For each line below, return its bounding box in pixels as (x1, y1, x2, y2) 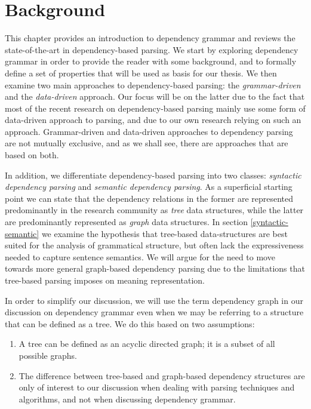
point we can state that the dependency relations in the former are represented (5, 192, 294, 204)
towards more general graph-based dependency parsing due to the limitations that (5, 262, 305, 275)
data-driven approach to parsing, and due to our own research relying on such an (5, 113, 301, 126)
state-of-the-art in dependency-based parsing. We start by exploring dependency (5, 43, 298, 56)
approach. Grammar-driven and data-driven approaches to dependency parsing (5, 125, 293, 137)
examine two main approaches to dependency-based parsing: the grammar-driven (5, 78, 301, 91)
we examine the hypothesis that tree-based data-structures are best (41, 227, 288, 239)
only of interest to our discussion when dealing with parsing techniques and (19, 381, 295, 393)
